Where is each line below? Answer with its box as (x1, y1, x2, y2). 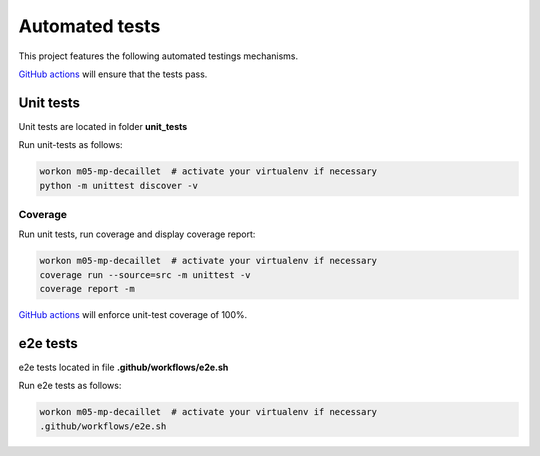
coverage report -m (39, 283, 135, 295)
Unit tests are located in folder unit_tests (18, 120, 188, 132)
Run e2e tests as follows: (18, 380, 122, 392)
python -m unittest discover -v (39, 180, 199, 191)
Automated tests (18, 15, 161, 37)
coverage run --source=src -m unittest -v (39, 269, 251, 280)
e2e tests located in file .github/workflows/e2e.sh (18, 361, 229, 373)
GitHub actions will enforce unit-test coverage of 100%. (18, 309, 248, 321)
